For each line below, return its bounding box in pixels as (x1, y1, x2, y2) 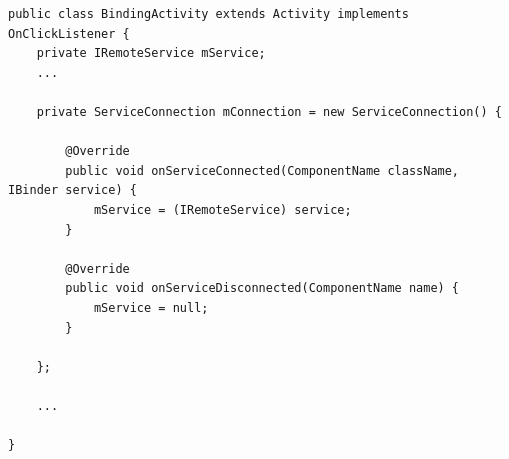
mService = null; (93, 300, 209, 315)
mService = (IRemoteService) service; (93, 202, 352, 217)
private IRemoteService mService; (36, 46, 266, 61)
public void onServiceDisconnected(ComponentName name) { (65, 281, 460, 296)
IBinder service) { (8, 183, 137, 198)
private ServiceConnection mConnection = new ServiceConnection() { (36, 104, 502, 119)
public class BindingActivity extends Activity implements (8, 7, 409, 21)
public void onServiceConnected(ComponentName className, (65, 163, 460, 178)
